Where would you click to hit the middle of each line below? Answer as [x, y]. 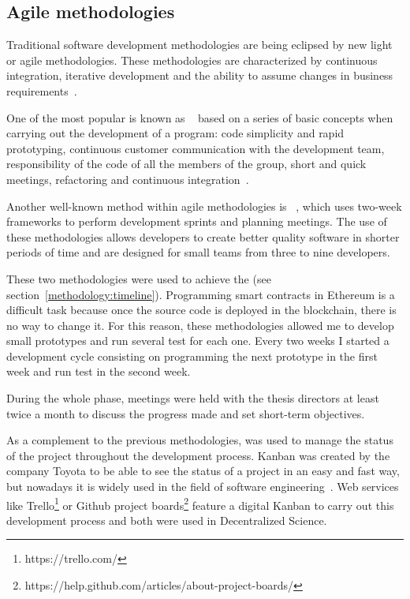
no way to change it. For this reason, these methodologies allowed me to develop [200, 325]
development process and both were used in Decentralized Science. [167, 520]
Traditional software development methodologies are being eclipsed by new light [199, 45]
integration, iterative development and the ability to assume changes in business [200, 75]
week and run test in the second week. [99, 371]
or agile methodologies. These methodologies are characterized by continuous [192, 60]
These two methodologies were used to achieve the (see [139, 278]
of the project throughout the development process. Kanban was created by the [198, 455]
